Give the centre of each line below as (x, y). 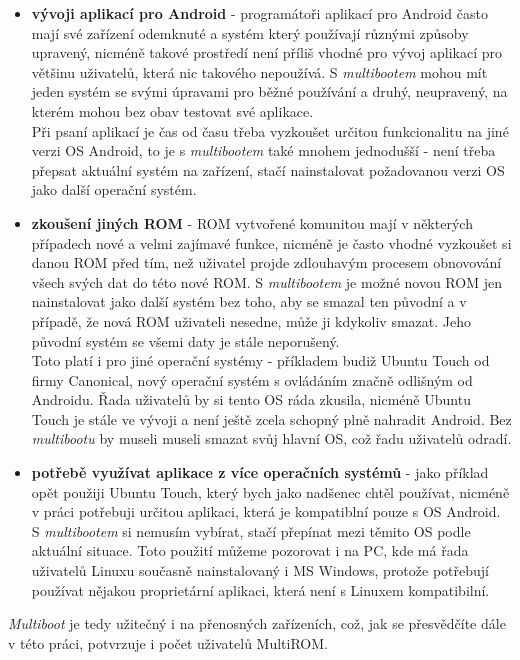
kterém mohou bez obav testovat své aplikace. (172, 110)
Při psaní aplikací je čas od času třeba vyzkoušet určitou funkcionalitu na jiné (270, 130)
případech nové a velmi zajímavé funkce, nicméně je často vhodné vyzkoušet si (271, 242)
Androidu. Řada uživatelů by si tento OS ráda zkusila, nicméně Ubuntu (251, 399)
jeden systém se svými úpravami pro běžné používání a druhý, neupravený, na (269, 91)
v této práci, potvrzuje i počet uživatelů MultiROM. (168, 642)
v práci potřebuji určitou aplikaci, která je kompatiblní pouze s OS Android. (266, 511)
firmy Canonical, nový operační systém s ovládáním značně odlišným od (252, 379)
